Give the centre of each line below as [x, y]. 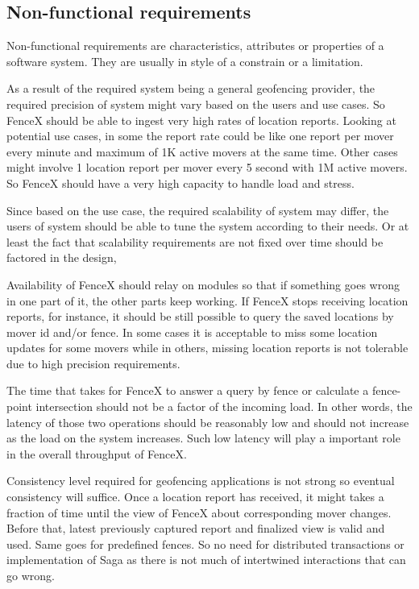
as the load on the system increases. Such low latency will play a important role [203, 438]
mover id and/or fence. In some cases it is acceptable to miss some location [192, 332]
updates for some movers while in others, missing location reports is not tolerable [207, 348]
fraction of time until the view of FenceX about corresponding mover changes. [199, 512]
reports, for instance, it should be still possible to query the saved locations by [200, 316]
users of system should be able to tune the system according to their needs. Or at [208, 226]
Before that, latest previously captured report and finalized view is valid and [196, 528]
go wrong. [31, 576]
